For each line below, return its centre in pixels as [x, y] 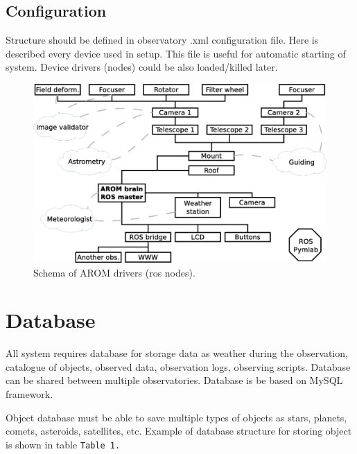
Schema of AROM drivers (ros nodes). [114, 272]
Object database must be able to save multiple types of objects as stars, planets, [176, 417]
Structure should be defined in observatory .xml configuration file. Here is [162, 40]
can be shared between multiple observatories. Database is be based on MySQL [174, 380]
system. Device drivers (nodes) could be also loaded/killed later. [142, 67]
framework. [29, 394]
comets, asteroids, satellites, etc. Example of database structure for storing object [179, 431]
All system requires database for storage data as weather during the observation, [177, 353]
